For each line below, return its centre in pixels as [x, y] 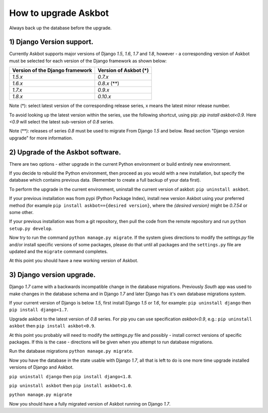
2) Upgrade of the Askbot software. [65, 152]
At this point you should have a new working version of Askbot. [74, 261]
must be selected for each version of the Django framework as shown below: [88, 61]
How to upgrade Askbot [59, 13]
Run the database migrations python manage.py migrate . [71, 351]
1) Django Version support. [51, 42]
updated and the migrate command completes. [59, 252]
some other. [21, 212]
